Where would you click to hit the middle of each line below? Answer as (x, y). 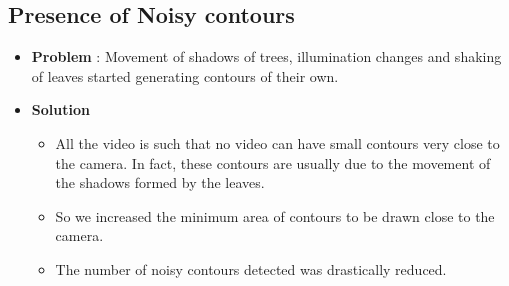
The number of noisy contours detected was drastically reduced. (251, 268)
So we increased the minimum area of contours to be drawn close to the (275, 215)
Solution (60, 109)
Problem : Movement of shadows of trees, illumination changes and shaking (266, 56)
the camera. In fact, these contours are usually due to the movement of (273, 162)
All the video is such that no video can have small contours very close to (277, 142)
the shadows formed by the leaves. (160, 182)
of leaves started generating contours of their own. (185, 75)
